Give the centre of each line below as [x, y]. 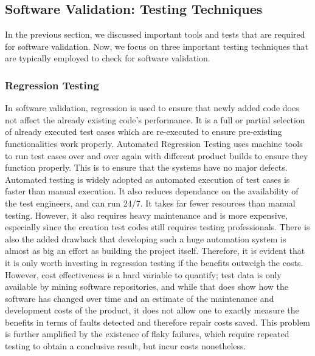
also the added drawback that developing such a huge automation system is [146, 238]
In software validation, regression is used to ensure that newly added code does [152, 108]
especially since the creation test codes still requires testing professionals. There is [157, 227]
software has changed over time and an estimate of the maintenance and [140, 298]
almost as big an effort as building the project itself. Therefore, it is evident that [155, 251]
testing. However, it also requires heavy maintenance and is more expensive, [146, 215]
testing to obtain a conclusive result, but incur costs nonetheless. [126, 346]
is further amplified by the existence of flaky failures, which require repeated [147, 334]
